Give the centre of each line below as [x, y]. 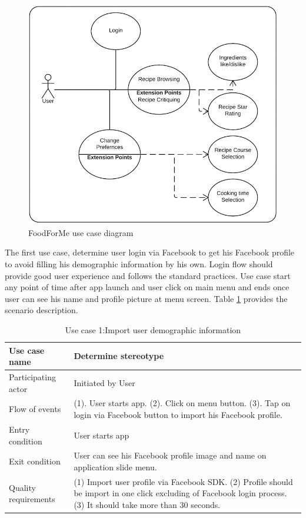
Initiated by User [104, 382]
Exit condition [35, 461]
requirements [32, 499]
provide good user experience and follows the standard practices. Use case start [148, 275]
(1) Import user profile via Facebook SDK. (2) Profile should [183, 481]
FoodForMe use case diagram [81, 232]
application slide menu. [115, 466]
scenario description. [41, 310]
